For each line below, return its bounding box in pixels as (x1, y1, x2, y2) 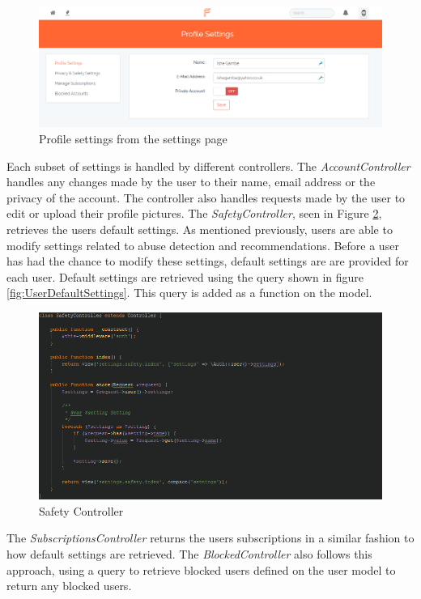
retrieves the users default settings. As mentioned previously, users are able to (6, 221, 393, 238)
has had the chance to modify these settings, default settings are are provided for (6, 253, 409, 270)
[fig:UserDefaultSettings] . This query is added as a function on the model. (6, 284, 372, 301)
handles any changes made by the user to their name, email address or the (6, 173, 376, 190)
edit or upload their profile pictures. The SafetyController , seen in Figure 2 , (6, 205, 382, 222)
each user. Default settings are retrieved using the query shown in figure (6, 268, 364, 285)
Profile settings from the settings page (39, 130, 228, 147)
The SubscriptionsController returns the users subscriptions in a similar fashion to (6, 529, 415, 546)
